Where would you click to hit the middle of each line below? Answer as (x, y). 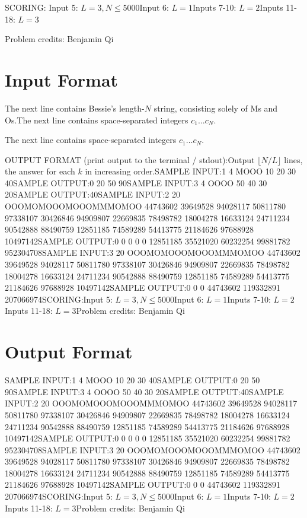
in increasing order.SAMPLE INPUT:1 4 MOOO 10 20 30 (191, 171)
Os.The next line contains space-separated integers (97, 120)
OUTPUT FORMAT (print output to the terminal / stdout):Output (130, 159)
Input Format (62, 79)
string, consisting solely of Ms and (216, 108)
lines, (293, 159)
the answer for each (40, 171)
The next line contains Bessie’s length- (75, 108)
